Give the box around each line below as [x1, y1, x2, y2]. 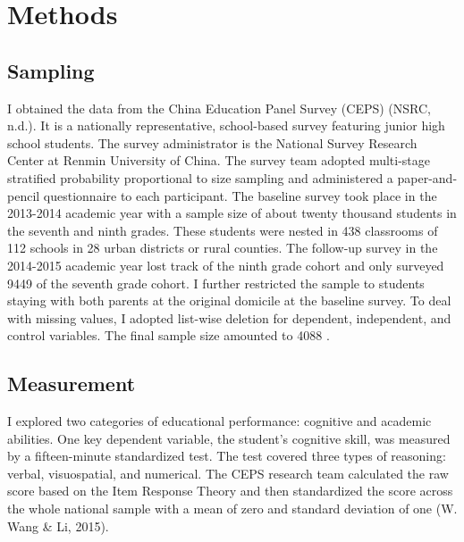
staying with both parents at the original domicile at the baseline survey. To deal [7, 291, 451, 310]
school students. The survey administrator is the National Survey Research [7, 133, 418, 152]
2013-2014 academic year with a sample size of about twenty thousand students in [7, 204, 457, 222]
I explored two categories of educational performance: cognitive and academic [7, 412, 432, 430]
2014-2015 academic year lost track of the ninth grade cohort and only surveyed [7, 255, 444, 274]
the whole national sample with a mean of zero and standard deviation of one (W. [7, 499, 458, 518]
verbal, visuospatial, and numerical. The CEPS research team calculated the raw [7, 463, 449, 482]
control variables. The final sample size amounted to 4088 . [7, 326, 330, 345]
